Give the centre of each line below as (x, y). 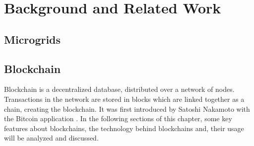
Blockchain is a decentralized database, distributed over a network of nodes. (119, 89)
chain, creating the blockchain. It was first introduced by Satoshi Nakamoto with (127, 109)
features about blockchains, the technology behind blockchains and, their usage (124, 128)
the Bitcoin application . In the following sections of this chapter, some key (118, 118)
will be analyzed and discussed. (51, 138)
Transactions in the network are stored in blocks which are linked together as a (124, 99)
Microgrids (32, 39)
